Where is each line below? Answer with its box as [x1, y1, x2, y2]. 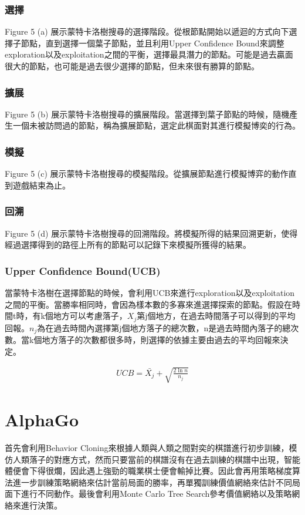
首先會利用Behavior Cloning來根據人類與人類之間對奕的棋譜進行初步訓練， [5, 442, 289, 454]
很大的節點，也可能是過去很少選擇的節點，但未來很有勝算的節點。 [5, 60, 259, 72]
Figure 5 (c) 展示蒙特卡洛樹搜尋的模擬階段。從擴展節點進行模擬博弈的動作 [5, 167, 289, 180]
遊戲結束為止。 [12, 179, 70, 191]
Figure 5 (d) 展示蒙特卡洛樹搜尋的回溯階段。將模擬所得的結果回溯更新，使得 [5, 227, 298, 239]
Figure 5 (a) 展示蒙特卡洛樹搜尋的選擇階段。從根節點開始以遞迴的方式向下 [5, 25, 289, 38]
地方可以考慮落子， [53, 309, 127, 322]
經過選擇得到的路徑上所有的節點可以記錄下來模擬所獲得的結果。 [5, 238, 251, 251]
